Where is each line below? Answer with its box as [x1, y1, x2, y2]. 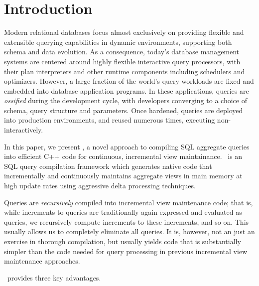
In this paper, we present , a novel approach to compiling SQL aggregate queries [4, 141, 250, 151]
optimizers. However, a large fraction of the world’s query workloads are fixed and [4, 76, 254, 86]
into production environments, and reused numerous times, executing [4, 115, 215, 125]
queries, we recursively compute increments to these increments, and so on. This [4, 216, 249, 227]
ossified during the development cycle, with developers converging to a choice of [4, 95, 247, 106]
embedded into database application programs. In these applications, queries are [4, 85, 249, 96]
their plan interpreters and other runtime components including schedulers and [4, 66, 245, 76]
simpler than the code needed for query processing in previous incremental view [4, 246, 248, 256]
